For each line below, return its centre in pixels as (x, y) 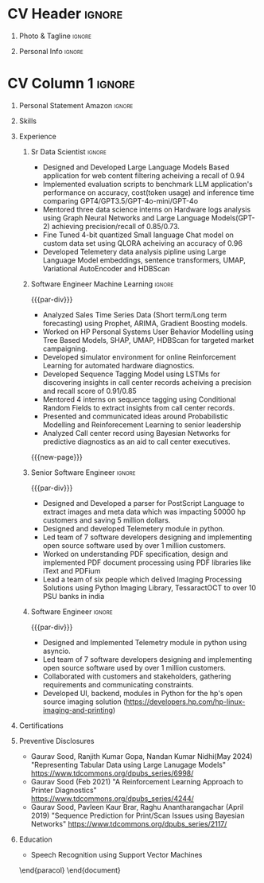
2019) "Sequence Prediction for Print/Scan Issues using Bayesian (138, 815)
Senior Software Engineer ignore (83, 472)
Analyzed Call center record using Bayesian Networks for (137, 433)
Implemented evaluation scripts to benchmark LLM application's (148, 184)
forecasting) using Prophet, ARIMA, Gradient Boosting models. (145, 323)
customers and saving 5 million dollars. (107, 520)
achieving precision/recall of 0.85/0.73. (116, 226)
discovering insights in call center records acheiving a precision (147, 382)
